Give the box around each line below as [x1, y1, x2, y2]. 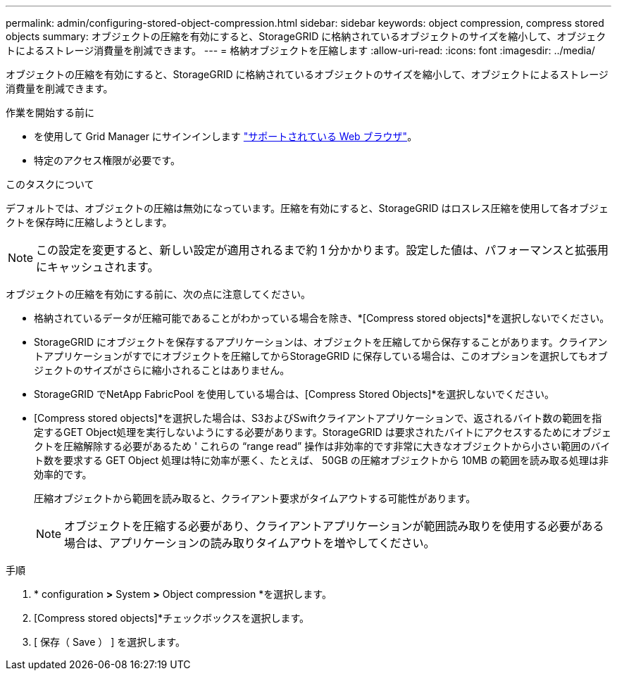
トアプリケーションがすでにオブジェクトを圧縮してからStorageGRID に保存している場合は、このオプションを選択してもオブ [34, 350, 608, 362]
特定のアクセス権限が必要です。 [34, 154, 180, 166]
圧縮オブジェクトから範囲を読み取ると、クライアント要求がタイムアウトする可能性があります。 [34, 492, 476, 504]
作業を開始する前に [6, 106, 94, 118]
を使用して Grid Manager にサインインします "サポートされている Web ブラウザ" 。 [34, 130, 418, 142]
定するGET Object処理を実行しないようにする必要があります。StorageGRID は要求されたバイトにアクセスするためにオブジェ [34, 426, 611, 438]
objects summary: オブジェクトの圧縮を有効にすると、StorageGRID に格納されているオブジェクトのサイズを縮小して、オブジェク [6, 30, 606, 42]
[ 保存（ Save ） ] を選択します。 [34, 636, 185, 648]
